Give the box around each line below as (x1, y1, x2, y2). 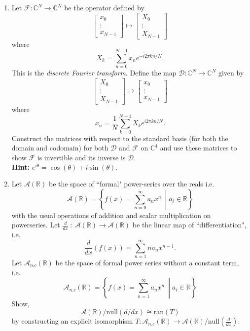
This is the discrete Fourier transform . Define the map (11, 68, 177, 78)
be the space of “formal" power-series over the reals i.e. (48, 179, 214, 188)
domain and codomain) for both (11, 143, 108, 153)
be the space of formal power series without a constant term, (55, 257, 239, 267)
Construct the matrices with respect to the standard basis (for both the (11, 133, 228, 143)
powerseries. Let (11, 220, 60, 230)
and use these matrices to (160, 143, 237, 153)
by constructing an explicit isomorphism (11, 316, 133, 326)
